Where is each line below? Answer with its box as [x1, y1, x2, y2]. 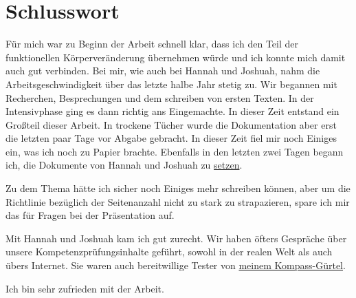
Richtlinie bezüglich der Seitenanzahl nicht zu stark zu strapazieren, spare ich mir [5, 194, 350, 209]
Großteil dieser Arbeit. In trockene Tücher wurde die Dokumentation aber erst [5, 117, 337, 131]
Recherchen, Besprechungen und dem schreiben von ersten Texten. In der [5, 90, 314, 105]
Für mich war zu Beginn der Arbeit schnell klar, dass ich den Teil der [5, 36, 298, 51]
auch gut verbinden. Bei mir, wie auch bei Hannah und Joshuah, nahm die [5, 63, 320, 78]
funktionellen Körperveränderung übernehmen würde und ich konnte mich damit [5, 50, 346, 64]
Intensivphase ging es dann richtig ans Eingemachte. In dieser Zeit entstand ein [5, 104, 340, 118]
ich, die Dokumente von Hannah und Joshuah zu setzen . [5, 158, 243, 172]
